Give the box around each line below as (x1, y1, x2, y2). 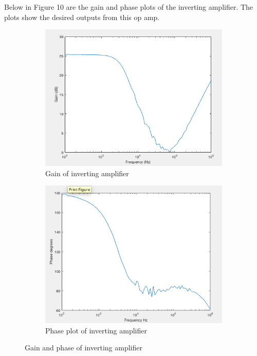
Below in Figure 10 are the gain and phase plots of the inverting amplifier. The (4, 2, 253, 12)
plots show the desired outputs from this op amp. (4, 11, 160, 22)
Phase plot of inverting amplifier (45, 325, 147, 335)
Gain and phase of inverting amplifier (25, 342, 142, 353)
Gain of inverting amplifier (45, 167, 129, 178)
